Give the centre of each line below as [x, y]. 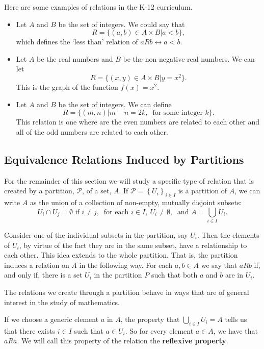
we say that [219, 265]
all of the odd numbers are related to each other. [92, 131]
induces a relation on [37, 265]
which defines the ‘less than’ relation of [77, 42]
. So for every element [159, 330]
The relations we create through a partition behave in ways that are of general [127, 292]
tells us [236, 319]
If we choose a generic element [51, 319]
